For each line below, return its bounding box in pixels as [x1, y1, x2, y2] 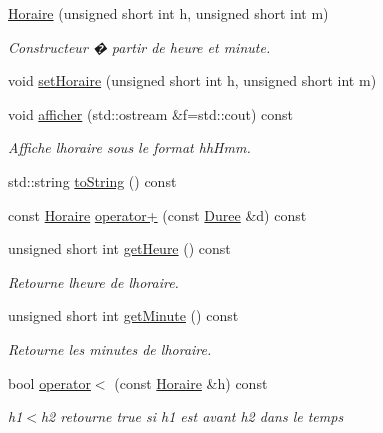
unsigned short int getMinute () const [8, 305, 239, 326]
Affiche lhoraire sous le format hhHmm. [8, 137, 251, 158]
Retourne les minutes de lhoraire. [8, 338, 212, 359]
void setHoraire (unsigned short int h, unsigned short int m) [8, 70, 377, 91]
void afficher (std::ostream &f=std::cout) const [8, 103, 294, 124]
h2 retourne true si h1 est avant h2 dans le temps [40, 406, 344, 427]
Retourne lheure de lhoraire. [8, 271, 179, 292]
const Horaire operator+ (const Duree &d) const [8, 204, 307, 225]
